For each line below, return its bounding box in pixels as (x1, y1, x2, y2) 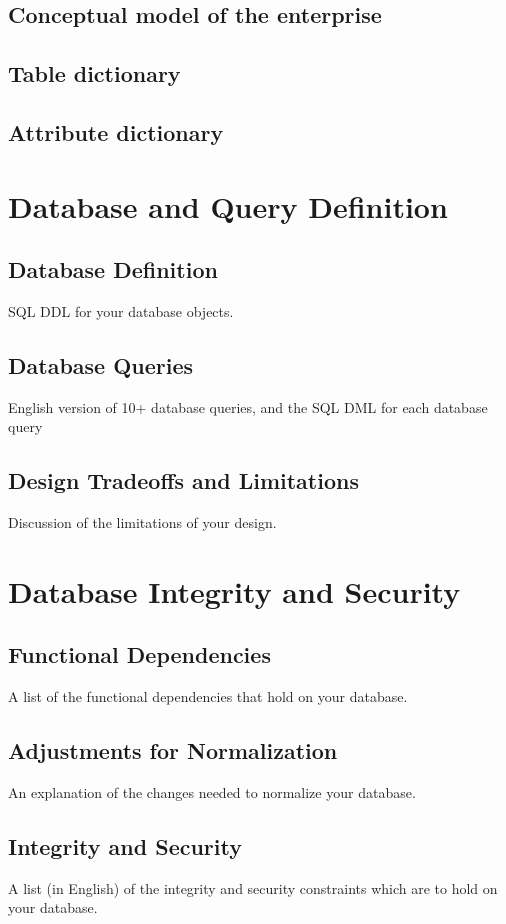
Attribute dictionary (8, 116, 224, 147)
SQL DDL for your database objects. (8, 300, 234, 321)
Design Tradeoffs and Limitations (8, 465, 359, 496)
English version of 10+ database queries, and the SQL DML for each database (8, 396, 488, 417)
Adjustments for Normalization (8, 735, 338, 766)
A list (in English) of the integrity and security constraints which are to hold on (8, 877, 498, 898)
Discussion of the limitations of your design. (8, 512, 277, 533)
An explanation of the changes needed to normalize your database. (8, 782, 416, 803)
